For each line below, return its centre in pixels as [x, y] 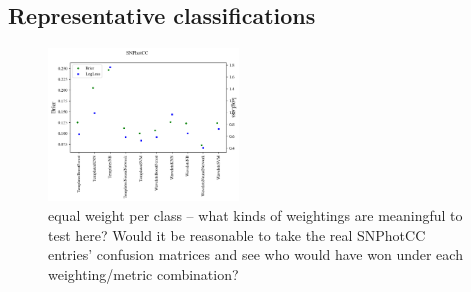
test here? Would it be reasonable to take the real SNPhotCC [237, 234]
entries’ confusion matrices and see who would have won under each [255, 254]
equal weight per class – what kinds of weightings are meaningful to [255, 214]
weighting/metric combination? [143, 273]
